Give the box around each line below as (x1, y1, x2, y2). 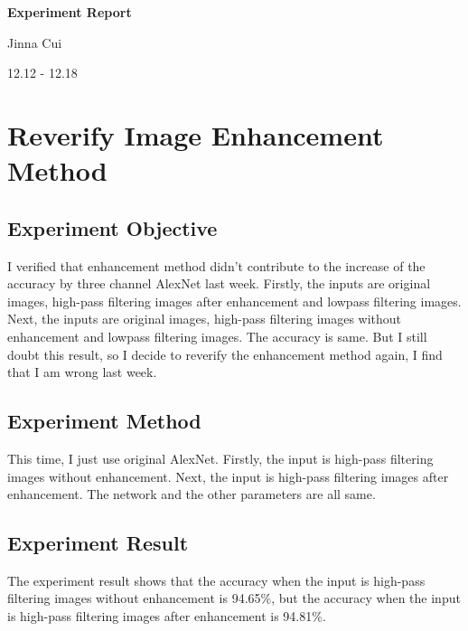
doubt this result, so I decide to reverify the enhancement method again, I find (7, 344, 443, 363)
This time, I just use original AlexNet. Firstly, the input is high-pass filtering (7, 448, 434, 467)
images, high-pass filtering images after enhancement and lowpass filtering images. (7, 291, 462, 310)
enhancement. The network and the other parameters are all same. (7, 485, 376, 504)
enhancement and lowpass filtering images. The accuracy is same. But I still (7, 326, 427, 345)
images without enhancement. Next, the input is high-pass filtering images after (7, 466, 449, 485)
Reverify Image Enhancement (7, 116, 384, 153)
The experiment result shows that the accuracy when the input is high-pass (7, 570, 426, 589)
